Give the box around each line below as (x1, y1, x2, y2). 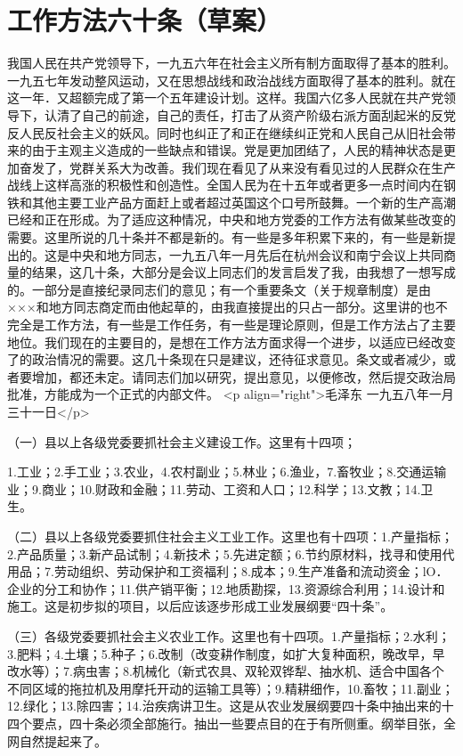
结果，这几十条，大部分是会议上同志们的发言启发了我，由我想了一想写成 (31, 263, 456, 281)
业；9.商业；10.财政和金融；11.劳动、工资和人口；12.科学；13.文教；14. (7, 479, 421, 498)
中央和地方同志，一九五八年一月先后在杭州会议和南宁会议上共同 (69, 245, 443, 264)
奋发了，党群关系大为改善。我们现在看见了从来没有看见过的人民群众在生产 (19, 158, 456, 176)
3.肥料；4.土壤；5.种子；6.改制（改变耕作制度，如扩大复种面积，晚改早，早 (7, 644, 445, 663)
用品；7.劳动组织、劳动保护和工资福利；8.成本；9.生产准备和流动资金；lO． (7, 562, 449, 581)
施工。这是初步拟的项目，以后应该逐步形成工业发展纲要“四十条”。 (7, 597, 394, 615)
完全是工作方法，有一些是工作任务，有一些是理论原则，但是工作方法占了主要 (7, 315, 456, 334)
